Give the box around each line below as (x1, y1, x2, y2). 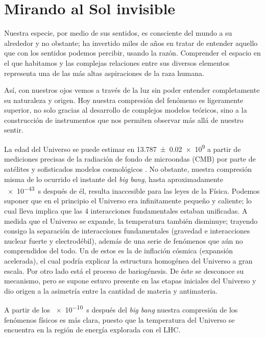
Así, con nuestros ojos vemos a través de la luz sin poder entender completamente (4, 85, 260, 95)
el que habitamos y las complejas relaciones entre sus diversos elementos (4, 57, 230, 68)
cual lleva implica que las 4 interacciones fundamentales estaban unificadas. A (4, 205, 248, 216)
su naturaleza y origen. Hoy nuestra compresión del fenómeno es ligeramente (4, 94, 244, 105)
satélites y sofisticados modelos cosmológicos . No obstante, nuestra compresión (4, 163, 252, 174)
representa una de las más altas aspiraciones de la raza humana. (4, 67, 204, 78)
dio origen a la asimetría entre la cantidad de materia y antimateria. (4, 285, 218, 296)
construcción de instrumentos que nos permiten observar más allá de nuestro (4, 114, 244, 125)
